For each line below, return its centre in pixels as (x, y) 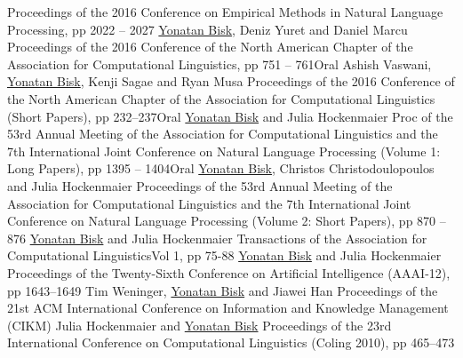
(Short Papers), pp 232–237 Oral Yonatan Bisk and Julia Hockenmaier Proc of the (230, 116)
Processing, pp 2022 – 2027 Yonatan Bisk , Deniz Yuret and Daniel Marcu (208, 29)
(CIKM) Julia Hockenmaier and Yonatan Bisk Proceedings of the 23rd (200, 325)
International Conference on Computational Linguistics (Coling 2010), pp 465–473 (231, 342)
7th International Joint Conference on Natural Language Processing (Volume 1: (224, 151)
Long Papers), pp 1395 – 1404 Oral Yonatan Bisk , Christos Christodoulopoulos (221, 168)
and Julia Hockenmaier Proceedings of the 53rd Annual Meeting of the (200, 185)
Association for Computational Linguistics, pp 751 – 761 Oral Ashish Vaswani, (220, 64)
